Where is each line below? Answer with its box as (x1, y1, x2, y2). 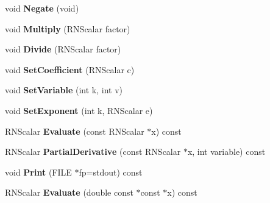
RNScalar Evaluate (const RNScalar (5, 124, 144, 137)
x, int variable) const (187, 145, 266, 158)
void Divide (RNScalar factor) (5, 43, 121, 55)
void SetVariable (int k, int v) (5, 84, 123, 96)
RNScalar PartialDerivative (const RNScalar (5, 145, 181, 158)
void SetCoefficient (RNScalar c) (5, 63, 135, 76)
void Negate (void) (5, 2, 79, 14)
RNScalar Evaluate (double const (5, 186, 133, 199)
